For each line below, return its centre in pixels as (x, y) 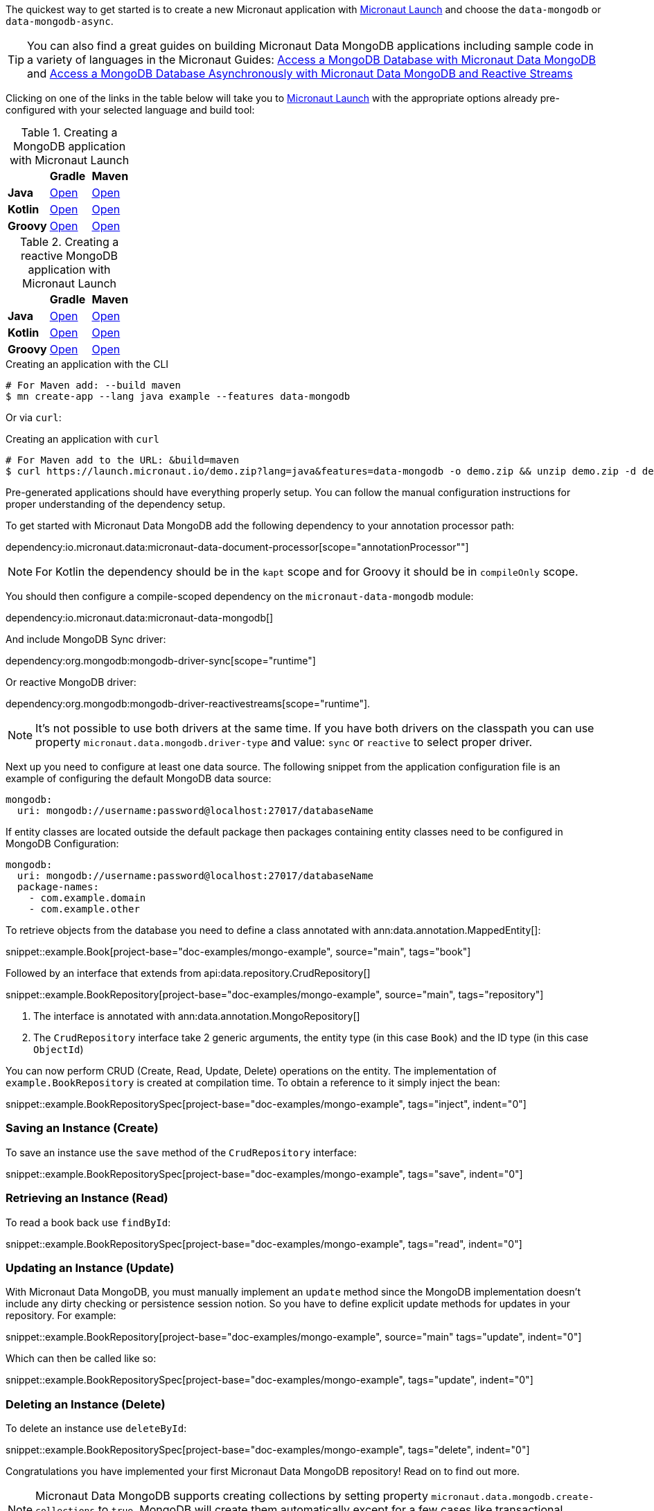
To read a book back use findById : (88, 1222)
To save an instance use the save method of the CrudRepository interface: (181, 1152)
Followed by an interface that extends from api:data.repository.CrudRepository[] (188, 973)
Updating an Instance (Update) (90, 1267)
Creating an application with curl (82, 439)
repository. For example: (61, 1316)
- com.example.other (84, 909)
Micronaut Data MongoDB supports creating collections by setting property (232, 1496)
